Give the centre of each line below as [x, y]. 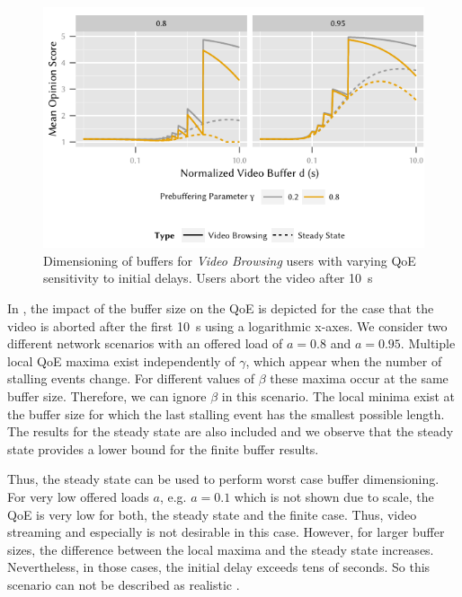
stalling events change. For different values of [131, 378]
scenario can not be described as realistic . [124, 584]
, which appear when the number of [344, 360]
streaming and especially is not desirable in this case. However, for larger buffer [226, 532]
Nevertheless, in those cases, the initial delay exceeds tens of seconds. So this [219, 567]
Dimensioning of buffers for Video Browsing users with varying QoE [230, 260]
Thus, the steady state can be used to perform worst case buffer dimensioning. [223, 479]
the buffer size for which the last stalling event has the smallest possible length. [226, 413]
